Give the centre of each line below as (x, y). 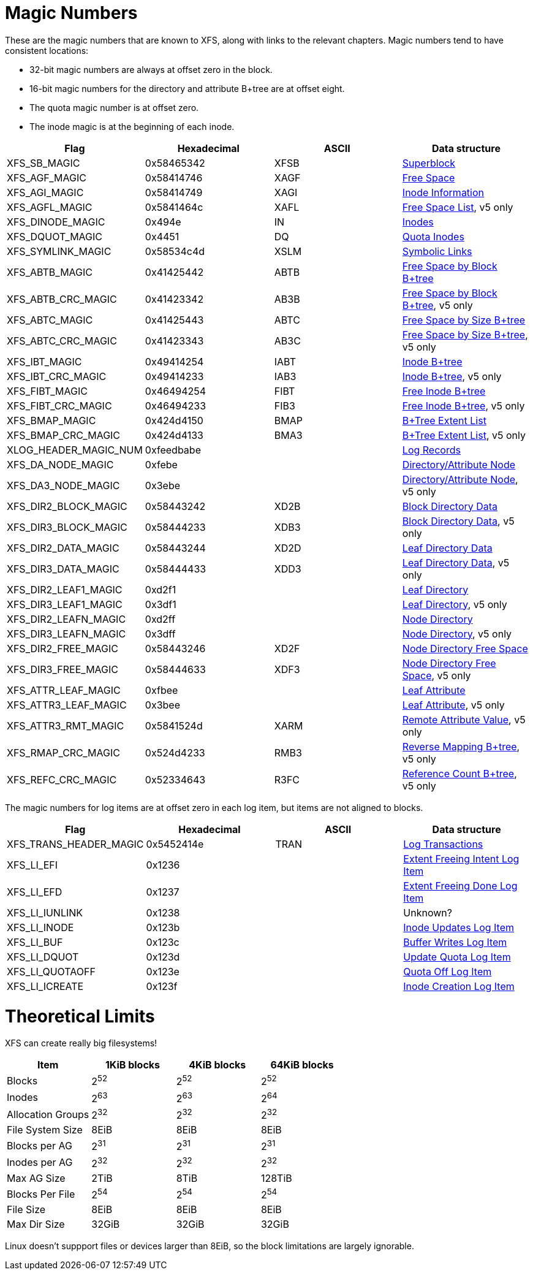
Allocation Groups (48, 1114)
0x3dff (160, 634)
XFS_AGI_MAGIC (45, 192)
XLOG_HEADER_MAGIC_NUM (75, 450)
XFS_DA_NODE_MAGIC (60, 464)
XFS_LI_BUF (35, 942)
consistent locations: (47, 50)
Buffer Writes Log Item (455, 942)
